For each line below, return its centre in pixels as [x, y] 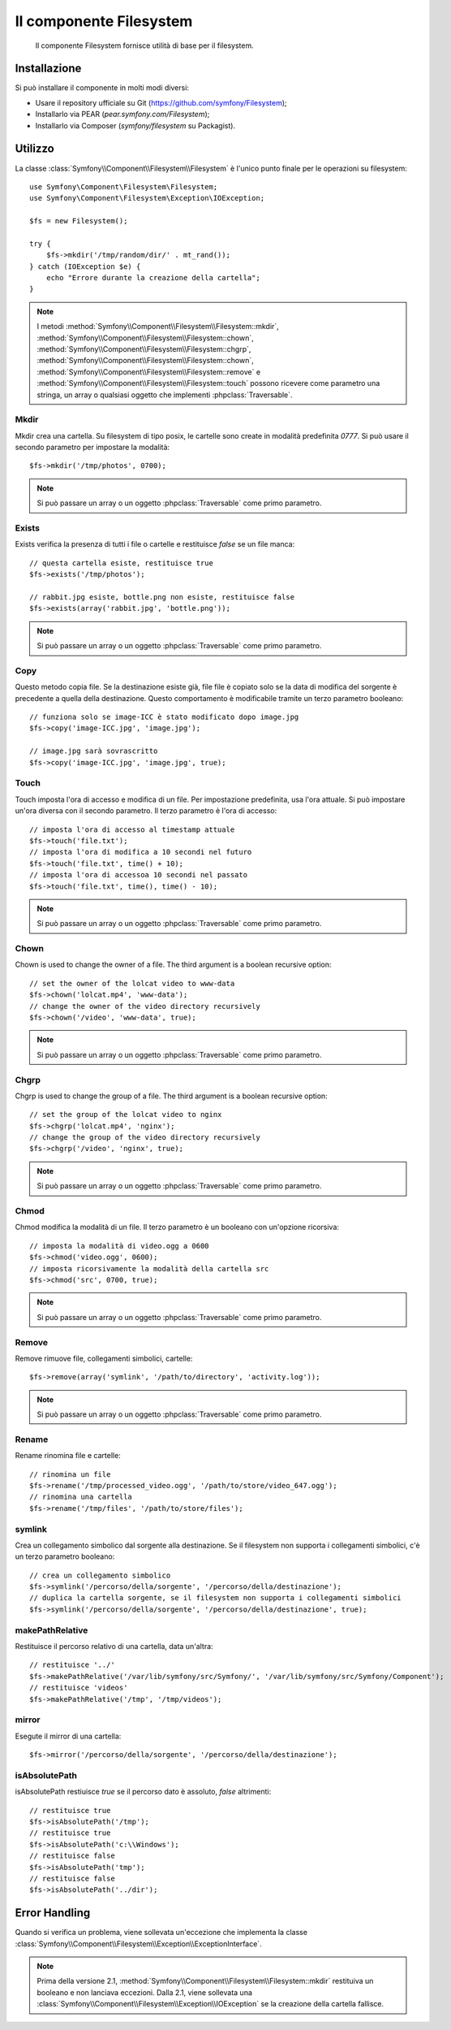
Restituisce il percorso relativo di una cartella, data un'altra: [114, 1646]
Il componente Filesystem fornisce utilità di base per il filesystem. [145, 45]
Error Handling [53, 1913]
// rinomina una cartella [81, 1497]
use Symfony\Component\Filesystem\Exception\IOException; [147, 198]
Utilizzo [34, 149]
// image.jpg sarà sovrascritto [94, 751]
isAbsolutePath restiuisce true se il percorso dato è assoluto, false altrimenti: [143, 1792]
